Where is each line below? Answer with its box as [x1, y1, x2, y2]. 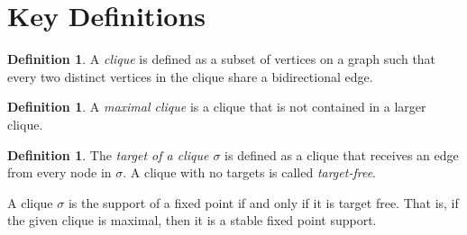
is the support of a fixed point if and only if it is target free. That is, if [68, 193, 459, 212]
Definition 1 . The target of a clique [7, 145, 209, 164]
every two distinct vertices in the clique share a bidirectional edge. [7, 67, 373, 86]
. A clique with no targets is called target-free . [123, 163, 376, 182]
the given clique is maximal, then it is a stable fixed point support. [7, 211, 377, 230]
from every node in [7, 163, 112, 182]
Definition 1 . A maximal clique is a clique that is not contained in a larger [7, 97, 426, 116]
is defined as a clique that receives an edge [224, 145, 459, 164]
